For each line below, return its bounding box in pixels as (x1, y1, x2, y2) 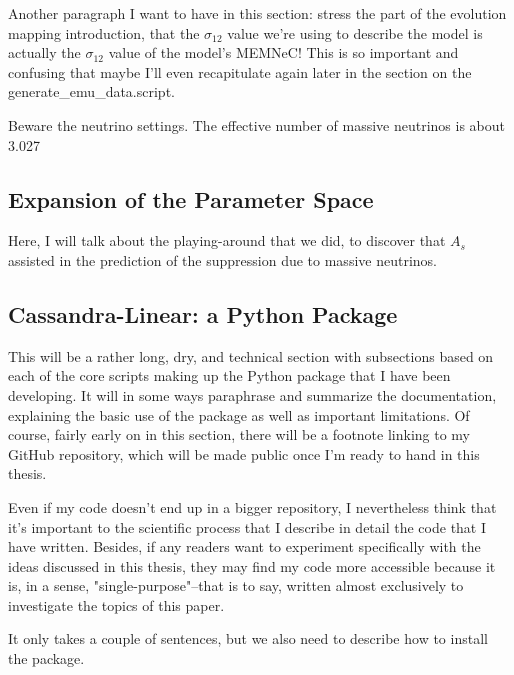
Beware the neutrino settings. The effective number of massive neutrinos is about (8, 114, 505, 135)
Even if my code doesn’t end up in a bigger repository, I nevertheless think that (8, 496, 497, 517)
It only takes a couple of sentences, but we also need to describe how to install (8, 628, 488, 649)
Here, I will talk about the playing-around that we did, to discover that (8, 230, 446, 251)
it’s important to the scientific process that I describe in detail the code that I (8, 516, 487, 537)
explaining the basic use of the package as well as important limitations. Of (8, 404, 470, 425)
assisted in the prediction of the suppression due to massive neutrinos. (8, 249, 437, 270)
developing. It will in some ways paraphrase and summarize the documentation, (8, 384, 497, 405)
